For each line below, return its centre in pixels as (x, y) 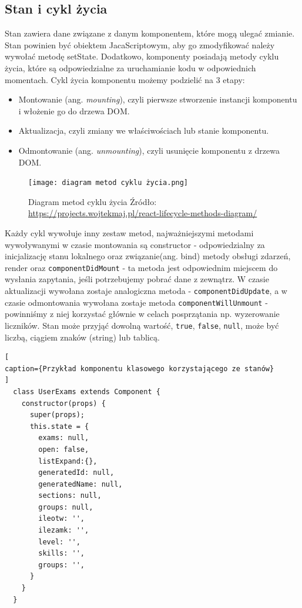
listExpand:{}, (68, 461)
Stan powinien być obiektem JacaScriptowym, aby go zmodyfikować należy (140, 44)
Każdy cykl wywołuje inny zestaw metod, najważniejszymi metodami (129, 232)
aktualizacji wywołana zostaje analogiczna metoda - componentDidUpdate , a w (146, 291)
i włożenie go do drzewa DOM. (74, 110)
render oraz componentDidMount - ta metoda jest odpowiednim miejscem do (141, 267)
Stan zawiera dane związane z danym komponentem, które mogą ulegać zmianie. (150, 33)
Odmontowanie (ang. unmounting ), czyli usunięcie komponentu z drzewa (149, 150)
